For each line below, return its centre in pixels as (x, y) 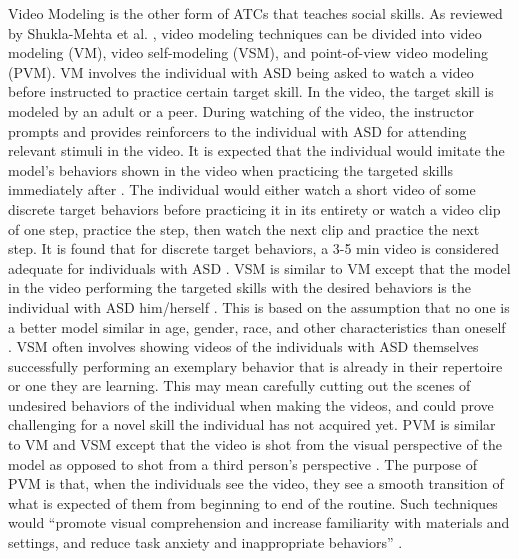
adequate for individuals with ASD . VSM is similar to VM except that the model (259, 267)
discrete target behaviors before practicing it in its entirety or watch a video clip (254, 208)
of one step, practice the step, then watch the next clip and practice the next (244, 228)
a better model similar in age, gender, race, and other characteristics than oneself (257, 326)
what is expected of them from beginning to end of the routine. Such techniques (253, 502)
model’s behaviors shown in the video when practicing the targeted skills (231, 169)
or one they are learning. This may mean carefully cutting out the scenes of (239, 385)
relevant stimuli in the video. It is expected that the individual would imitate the (256, 150)
